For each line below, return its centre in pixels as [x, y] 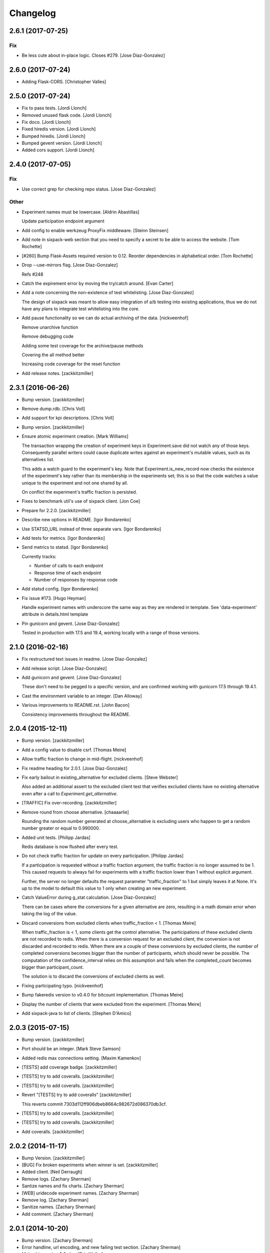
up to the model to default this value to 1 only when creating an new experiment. [104, 888]
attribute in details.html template [55, 614]
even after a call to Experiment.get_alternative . [70, 793]
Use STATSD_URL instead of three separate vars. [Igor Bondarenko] [91, 529]
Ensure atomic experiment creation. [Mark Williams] [75, 437]
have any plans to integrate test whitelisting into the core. [81, 309]
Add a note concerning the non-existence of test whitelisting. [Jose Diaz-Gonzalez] [108, 293]
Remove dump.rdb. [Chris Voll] [53, 409]
